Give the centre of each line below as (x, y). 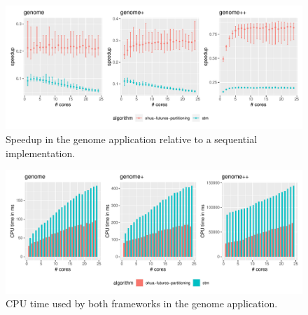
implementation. (41, 153)
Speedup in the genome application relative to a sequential (132, 139)
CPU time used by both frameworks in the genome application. (142, 303)
